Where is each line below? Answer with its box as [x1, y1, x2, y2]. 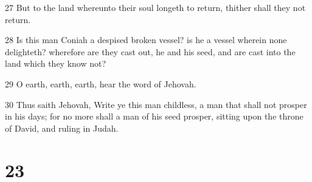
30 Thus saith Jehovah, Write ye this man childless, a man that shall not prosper [5, 98, 307, 110]
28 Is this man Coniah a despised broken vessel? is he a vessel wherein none [5, 33, 287, 46]
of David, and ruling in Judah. [5, 121, 119, 134]
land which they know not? [5, 57, 106, 70]
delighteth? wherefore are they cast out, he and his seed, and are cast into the [5, 45, 296, 58]
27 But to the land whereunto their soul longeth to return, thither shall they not [5, 1, 306, 13]
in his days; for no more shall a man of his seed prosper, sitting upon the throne [5, 110, 303, 123]
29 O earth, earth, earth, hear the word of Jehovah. [5, 77, 196, 90]
